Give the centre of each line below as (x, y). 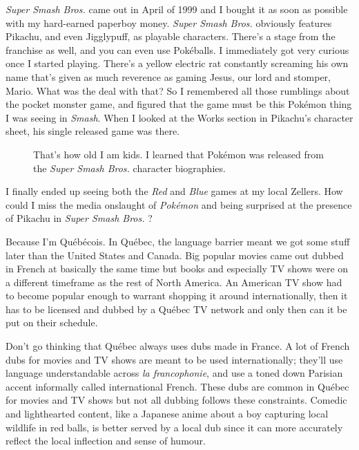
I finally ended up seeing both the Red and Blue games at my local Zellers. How (174, 191)
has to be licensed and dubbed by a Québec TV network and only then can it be (176, 309)
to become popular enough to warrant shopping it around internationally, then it (177, 296)
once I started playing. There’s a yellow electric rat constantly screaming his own (177, 63)
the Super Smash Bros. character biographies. (129, 168)
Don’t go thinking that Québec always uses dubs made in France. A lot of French (178, 346)
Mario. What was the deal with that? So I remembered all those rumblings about (178, 90)
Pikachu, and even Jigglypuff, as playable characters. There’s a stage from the (171, 36)
